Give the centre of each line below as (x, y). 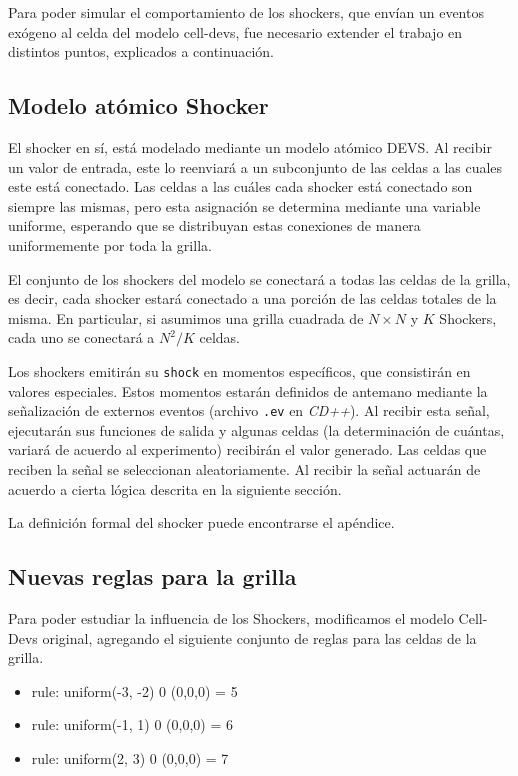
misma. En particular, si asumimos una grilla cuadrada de (186, 317)
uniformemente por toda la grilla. (110, 244)
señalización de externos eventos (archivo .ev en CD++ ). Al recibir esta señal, (249, 410)
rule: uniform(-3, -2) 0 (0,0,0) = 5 (134, 690)
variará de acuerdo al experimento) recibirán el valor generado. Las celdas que (247, 449)
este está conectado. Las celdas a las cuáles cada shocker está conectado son (240, 186)
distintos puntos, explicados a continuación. (141, 51)
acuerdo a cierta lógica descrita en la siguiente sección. (175, 488)
